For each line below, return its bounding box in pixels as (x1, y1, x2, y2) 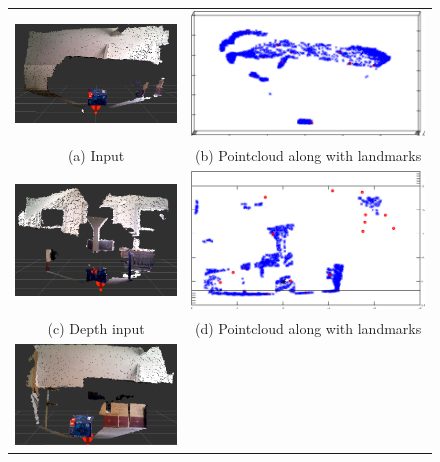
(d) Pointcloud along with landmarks (194, 317, 422, 338)
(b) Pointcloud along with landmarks (194, 144, 422, 165)
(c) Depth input (47, 317, 145, 338)
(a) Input (67, 144, 125, 165)
